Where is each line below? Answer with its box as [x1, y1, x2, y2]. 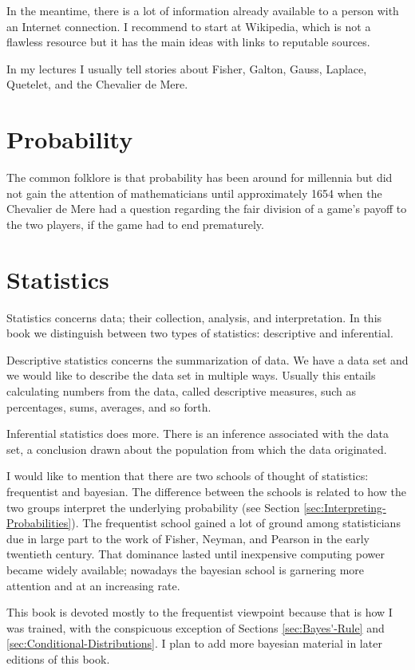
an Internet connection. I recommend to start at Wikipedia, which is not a [6, 18, 371, 34]
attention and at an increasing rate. [6, 577, 180, 593]
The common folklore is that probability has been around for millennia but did [6, 169, 393, 186]
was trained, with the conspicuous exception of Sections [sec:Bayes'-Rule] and [6, 619, 385, 636]
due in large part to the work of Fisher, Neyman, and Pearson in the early [6, 530, 370, 546]
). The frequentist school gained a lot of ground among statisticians [71, 514, 401, 531]
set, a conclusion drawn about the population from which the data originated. [6, 440, 387, 457]
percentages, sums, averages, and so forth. [6, 398, 211, 415]
